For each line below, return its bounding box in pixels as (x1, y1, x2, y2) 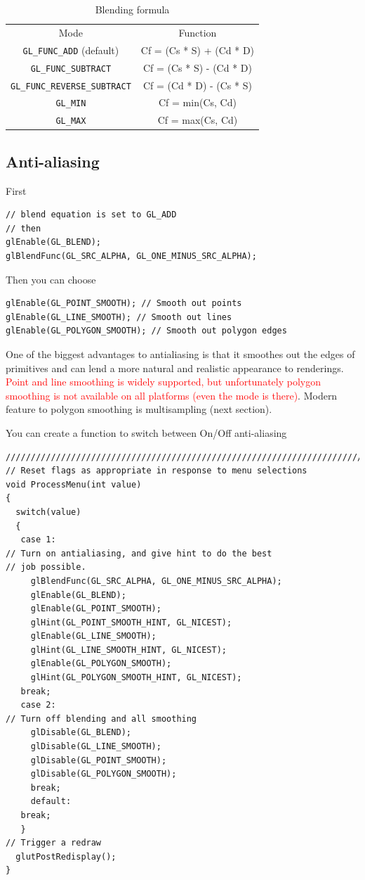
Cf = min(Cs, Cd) (158, 95, 237, 110)
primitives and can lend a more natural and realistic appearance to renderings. (6, 360, 344, 375)
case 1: (20, 535, 56, 545)
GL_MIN (55, 98, 86, 109)
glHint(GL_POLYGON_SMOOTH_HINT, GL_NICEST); (30, 672, 242, 683)
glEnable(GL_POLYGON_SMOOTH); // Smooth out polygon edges (6, 326, 287, 336)
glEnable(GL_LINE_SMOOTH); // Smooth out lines (6, 312, 232, 322)
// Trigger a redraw (6, 838, 102, 848)
